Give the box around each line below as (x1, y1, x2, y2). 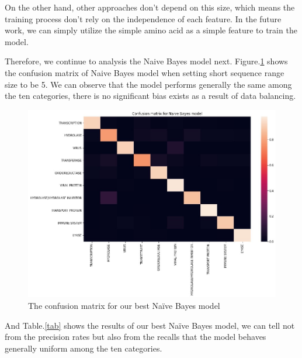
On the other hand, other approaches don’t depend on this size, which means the (5, 1, 295, 13)
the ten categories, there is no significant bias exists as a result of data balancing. (5, 89, 296, 102)
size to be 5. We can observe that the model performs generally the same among (5, 78, 292, 90)
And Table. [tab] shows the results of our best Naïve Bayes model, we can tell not (5, 319, 295, 331)
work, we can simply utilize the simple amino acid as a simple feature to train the (5, 24, 297, 36)
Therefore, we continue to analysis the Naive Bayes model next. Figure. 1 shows (5, 55, 288, 67)
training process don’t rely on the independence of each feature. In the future (5, 12, 282, 25)
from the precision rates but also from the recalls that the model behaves (5, 331, 266, 343)
